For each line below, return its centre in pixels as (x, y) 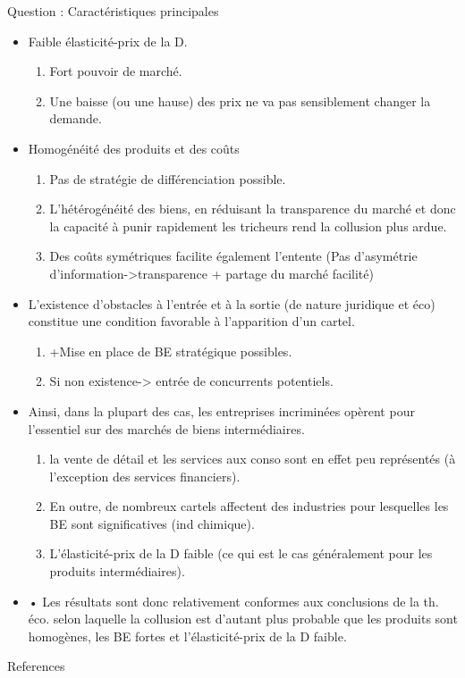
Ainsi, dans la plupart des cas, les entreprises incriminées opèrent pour (221, 410)
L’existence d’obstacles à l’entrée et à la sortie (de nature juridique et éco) (232, 303)
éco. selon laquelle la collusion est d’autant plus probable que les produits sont (243, 619)
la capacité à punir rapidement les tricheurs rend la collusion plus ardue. (248, 226)
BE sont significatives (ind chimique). (152, 523)
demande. (76, 118)
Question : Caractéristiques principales (113, 11)
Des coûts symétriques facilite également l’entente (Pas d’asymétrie (233, 256)
